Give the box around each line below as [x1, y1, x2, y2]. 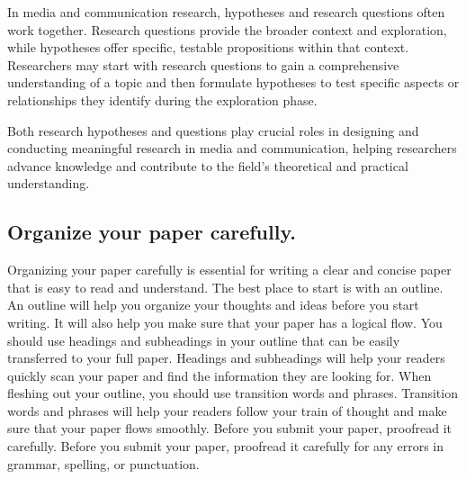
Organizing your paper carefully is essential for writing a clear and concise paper [7, 260, 452, 279]
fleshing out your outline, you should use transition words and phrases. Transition [7, 384, 458, 402]
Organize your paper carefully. [7, 218, 296, 246]
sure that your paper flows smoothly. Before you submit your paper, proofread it [7, 419, 452, 438]
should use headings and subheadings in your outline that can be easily [7, 330, 400, 349]
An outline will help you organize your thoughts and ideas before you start [7, 295, 419, 314]
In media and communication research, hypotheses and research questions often [7, 3, 445, 21]
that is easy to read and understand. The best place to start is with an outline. [7, 277, 444, 296]
